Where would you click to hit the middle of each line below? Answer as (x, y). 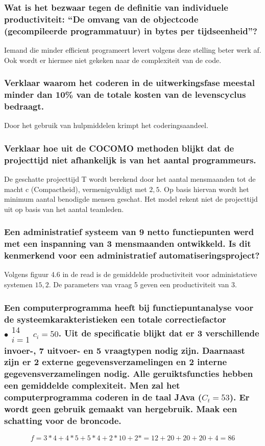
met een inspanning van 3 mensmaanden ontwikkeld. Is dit (128, 243)
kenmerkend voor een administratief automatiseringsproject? (132, 255)
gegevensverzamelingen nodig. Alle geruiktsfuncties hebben (129, 374)
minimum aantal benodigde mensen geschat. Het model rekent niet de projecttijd (131, 199)
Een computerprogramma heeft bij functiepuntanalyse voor (129, 307)
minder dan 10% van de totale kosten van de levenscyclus (125, 94)
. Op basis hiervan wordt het (204, 189)
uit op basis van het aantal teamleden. (64, 209)
